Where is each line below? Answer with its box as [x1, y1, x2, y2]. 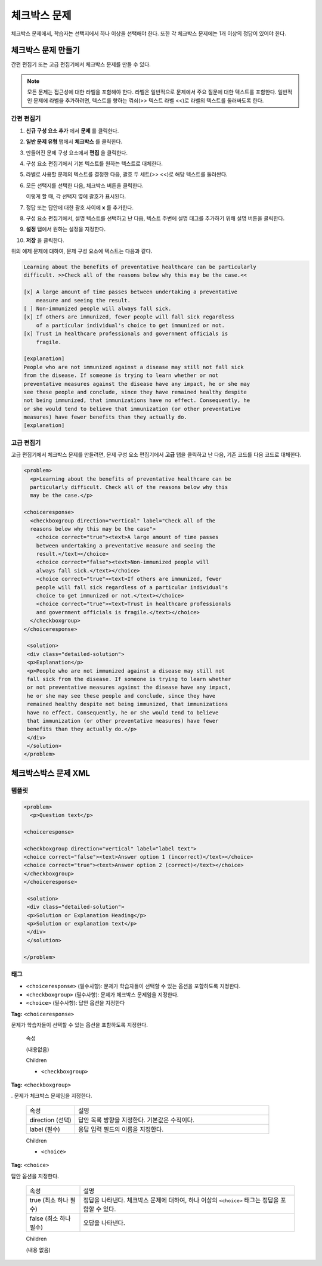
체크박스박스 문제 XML [11, 768, 91, 778]
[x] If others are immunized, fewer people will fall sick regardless [23, 314, 235, 320]
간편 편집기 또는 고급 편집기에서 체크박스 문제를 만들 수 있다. [11, 61, 151, 68]
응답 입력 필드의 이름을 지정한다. [78, 1125, 164, 1133]
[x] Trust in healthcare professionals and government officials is [23, 330, 228, 337]
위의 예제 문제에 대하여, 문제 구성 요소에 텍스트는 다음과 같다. [11, 247, 153, 255]
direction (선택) [29, 1116, 72, 1124]
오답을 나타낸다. [83, 1219, 125, 1227]
